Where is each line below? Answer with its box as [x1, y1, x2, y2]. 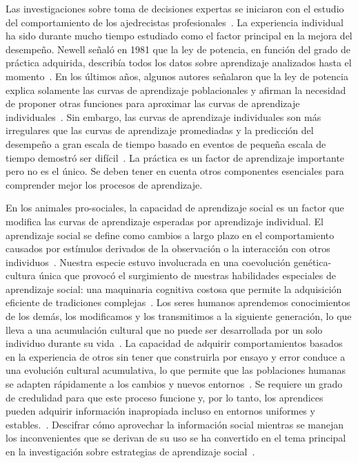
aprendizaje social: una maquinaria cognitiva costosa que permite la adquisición [6, 281, 342, 296]
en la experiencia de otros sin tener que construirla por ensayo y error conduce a [6, 349, 346, 363]
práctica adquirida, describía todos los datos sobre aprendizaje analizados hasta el [6, 55, 352, 70]
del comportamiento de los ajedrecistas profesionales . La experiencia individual [6, 15, 344, 29]
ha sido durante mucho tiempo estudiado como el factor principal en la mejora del [6, 28, 352, 43]
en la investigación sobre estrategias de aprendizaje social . [6, 444, 255, 458]
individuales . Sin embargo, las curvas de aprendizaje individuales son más [6, 109, 321, 124]
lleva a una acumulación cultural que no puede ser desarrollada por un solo [6, 322, 323, 337]
